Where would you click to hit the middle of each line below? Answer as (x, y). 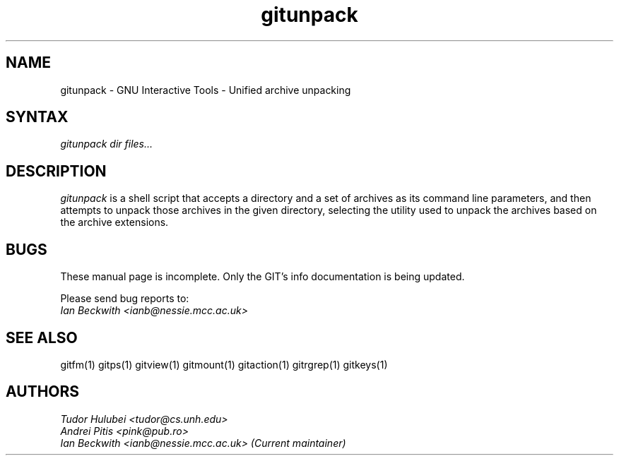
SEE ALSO (42, 337)
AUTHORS (43, 392)
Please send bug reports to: (125, 299)
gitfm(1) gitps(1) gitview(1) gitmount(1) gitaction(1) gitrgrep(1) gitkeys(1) (224, 364)
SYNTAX (37, 117)
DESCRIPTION (56, 171)
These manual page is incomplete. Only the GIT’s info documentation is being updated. (263, 277)
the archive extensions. (114, 222)
